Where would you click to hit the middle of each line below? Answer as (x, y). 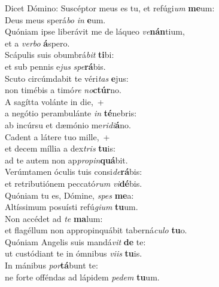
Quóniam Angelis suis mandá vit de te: (75, 241)
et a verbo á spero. (37, 43)
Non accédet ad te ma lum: (54, 218)
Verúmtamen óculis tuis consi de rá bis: (74, 172)
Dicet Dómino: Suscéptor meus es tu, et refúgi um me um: (110, 8)
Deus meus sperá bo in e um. (55, 19)
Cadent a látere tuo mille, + (57, 136)
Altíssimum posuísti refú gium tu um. (72, 207)
